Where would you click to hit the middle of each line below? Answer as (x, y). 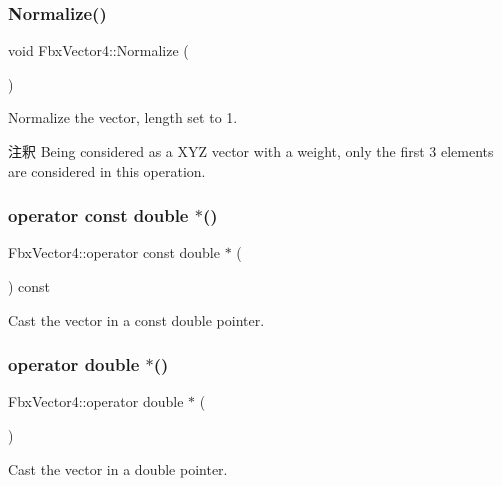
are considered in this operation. (107, 170)
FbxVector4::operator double (96, 401)
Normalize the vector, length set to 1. (123, 117)
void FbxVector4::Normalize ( (98, 50)
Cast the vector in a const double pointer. (136, 319)
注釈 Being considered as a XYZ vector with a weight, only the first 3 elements (251, 151)
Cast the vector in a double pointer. (118, 468)
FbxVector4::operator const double (114, 252)
